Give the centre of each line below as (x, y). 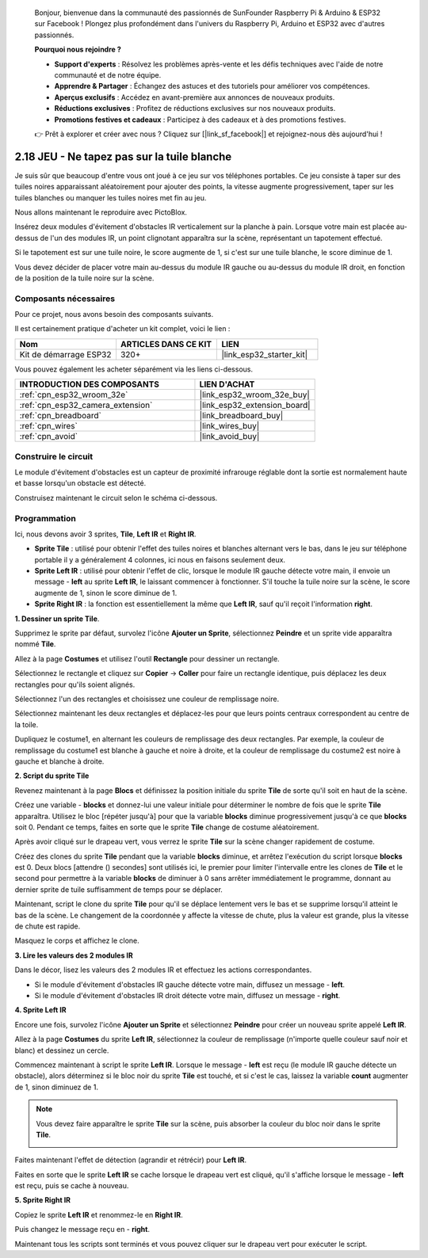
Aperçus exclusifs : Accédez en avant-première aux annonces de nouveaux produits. (195, 97)
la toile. (27, 724)
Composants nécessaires (65, 299)
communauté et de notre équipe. (108, 74)
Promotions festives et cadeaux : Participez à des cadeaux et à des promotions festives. (200, 120)
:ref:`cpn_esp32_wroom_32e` (74, 395)
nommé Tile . (35, 644)
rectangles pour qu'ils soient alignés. (75, 684)
